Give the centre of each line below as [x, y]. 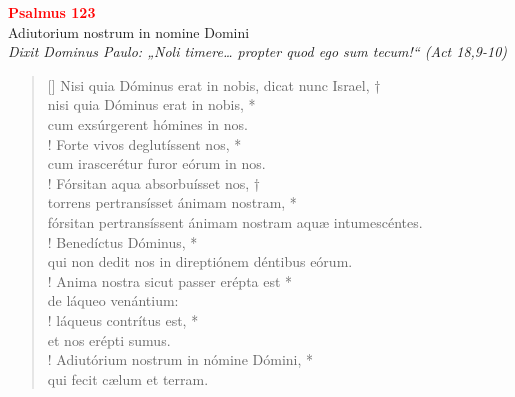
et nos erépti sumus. [109, 339]
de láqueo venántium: [113, 300]
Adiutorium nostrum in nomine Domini [129, 31]
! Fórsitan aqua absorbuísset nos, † [154, 182]
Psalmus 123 [52, 12]
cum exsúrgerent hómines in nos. [147, 123]
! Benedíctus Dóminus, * [122, 241]
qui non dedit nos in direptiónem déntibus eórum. [200, 261]
